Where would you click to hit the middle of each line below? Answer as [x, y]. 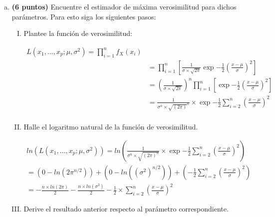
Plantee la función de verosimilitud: [78, 33]
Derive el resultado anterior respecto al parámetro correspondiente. [126, 209]
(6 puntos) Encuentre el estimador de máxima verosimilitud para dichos [124, 6]
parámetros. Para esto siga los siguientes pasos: [84, 16]
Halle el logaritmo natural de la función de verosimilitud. [111, 127]
